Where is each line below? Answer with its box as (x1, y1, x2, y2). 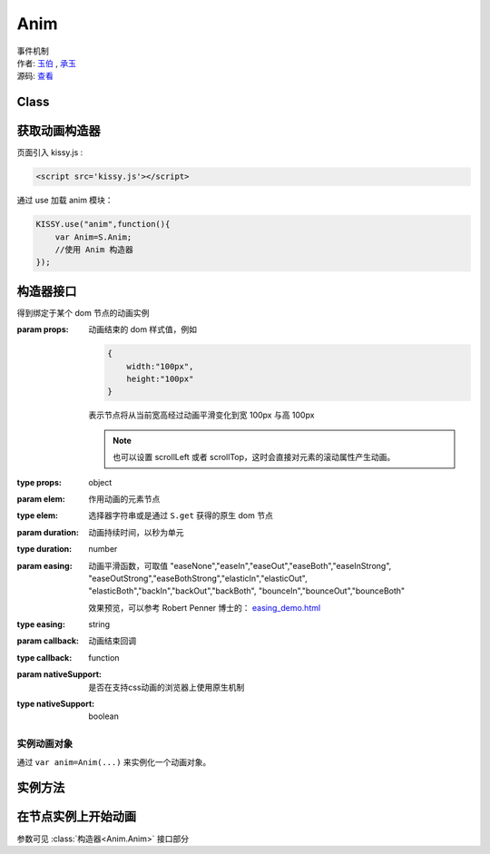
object (88, 476, 113, 487)
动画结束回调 (88, 635, 136, 646)
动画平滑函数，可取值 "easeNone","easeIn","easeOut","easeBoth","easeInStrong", (88, 560, 392, 571)
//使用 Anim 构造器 (54, 244, 133, 254)
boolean (88, 711, 120, 721)
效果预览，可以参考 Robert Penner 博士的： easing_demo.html (88, 602, 321, 613)
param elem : (16, 493, 65, 504)
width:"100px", (126, 361, 194, 371)
